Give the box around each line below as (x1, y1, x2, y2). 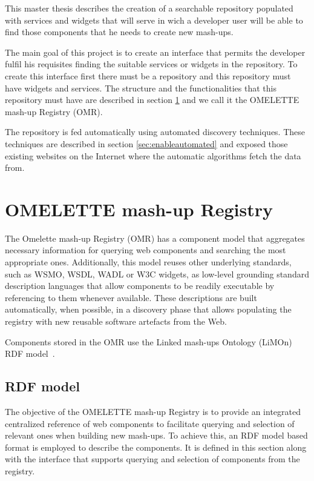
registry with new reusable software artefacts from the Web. (5, 315, 227, 327)
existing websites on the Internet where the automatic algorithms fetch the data (5, 149, 301, 162)
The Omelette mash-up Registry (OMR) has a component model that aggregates (5, 231, 305, 244)
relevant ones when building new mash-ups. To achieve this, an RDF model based (5, 429, 308, 442)
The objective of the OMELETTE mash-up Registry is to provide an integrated (5, 405, 301, 417)
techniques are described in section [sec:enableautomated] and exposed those (5, 137, 288, 150)
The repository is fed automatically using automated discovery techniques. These (5, 125, 306, 138)
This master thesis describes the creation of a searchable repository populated (5, 2, 293, 14)
